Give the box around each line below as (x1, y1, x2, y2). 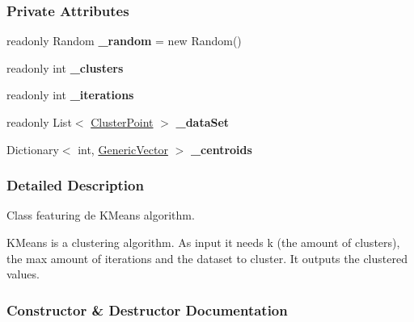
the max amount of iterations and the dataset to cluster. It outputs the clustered (6, 249, 408, 266)
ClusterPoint (91, 114, 154, 130)
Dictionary (6, 140, 59, 157)
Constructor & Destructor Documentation (6, 299, 288, 320)
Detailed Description (6, 175, 144, 195)
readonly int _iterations (6, 86, 134, 103)
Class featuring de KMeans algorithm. (6, 207, 195, 224)
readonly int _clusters (6, 59, 124, 76)
